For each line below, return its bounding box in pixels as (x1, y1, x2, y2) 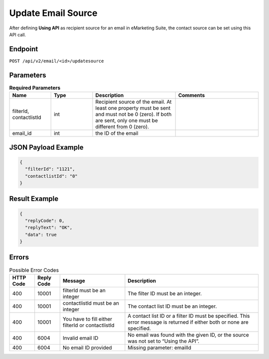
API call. (9, 31, 26, 37)
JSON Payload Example (9, 143, 84, 151)
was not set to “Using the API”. (128, 338, 199, 345)
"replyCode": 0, (25, 218, 65, 224)
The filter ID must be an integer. (128, 290, 202, 297)
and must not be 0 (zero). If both (95, 111, 172, 118)
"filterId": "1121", (25, 166, 75, 172)
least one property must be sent (95, 105, 171, 112)
